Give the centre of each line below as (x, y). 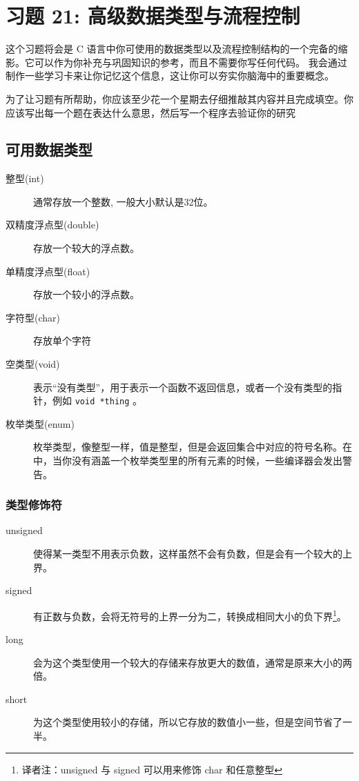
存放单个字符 (62, 340)
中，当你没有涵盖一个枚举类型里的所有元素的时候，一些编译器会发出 (188, 461)
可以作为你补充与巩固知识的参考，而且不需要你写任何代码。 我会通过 (191, 62)
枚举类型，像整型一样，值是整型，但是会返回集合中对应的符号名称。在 (193, 447)
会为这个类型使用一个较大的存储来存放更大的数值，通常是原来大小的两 (193, 662)
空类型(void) (33, 364)
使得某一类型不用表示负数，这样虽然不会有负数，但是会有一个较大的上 (193, 554)
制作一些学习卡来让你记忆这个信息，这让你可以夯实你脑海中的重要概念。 (170, 76)
